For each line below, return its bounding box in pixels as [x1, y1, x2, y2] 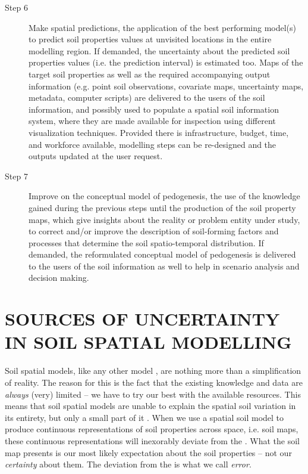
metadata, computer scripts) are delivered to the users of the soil [29, 91, 265, 104]
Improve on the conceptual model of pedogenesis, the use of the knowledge [29, 190, 300, 202]
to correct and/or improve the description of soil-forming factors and [29, 225, 279, 237]
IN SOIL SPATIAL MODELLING [5, 330, 292, 354]
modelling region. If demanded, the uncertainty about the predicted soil [29, 44, 290, 57]
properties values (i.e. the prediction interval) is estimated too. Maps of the [29, 56, 303, 69]
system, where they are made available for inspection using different [29, 114, 276, 127]
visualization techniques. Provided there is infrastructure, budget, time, [29, 126, 289, 138]
